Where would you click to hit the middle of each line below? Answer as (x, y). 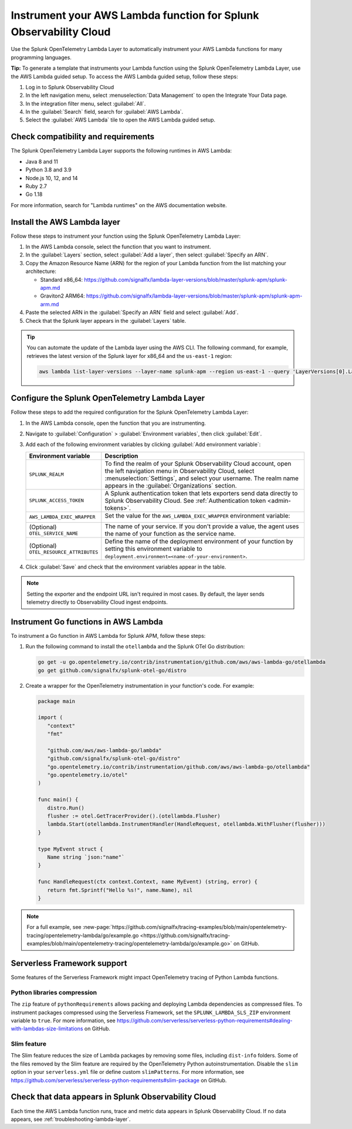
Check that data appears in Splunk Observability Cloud (114, 1097)
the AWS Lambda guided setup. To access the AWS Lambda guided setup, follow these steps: (124, 76)
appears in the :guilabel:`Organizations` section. (171, 485)
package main (57, 701)
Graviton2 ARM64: (62, 296)
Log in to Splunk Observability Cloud (70, 87)
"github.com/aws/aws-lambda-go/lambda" (104, 750)
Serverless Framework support (69, 963)
